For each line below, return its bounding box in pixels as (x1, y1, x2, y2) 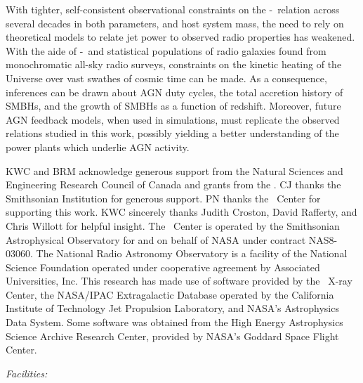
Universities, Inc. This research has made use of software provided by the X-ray (6, 273, 352, 288)
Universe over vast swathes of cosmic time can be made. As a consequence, (6, 70, 327, 85)
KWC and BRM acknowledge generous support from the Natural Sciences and (6, 163, 343, 178)
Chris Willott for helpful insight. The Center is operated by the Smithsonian (6, 218, 340, 233)
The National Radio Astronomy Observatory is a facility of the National (36, 246, 348, 261)
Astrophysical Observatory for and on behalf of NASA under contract (6, 232, 306, 247)
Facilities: (6, 365, 48, 380)
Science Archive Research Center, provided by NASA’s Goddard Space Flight (6, 328, 339, 343)
